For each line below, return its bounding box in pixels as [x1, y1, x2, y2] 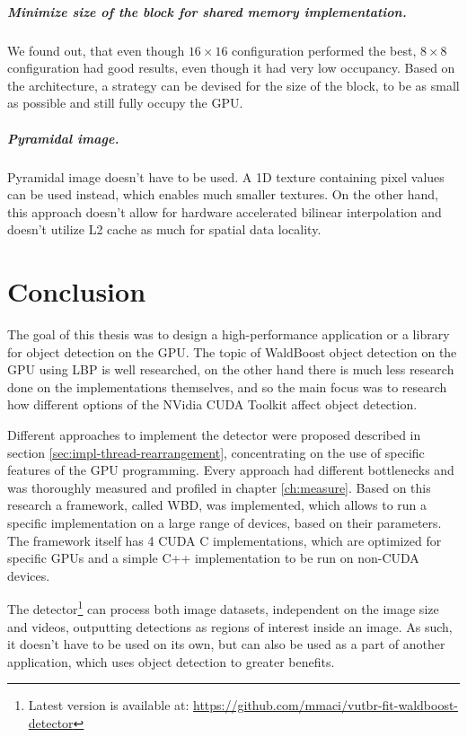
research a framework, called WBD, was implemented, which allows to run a [7, 496, 427, 514]
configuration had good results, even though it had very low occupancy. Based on [7, 58, 455, 77]
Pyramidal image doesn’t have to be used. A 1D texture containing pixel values [7, 167, 445, 186]
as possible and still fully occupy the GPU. [7, 93, 243, 112]
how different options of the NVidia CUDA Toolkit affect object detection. [7, 395, 418, 414]
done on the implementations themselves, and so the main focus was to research [7, 377, 447, 396]
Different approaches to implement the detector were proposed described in [7, 425, 421, 443]
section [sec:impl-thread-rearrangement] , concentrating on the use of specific [7, 443, 425, 461]
